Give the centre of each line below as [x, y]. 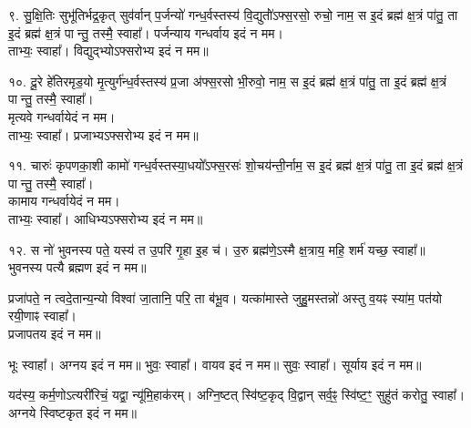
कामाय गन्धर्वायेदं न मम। [64, 201]
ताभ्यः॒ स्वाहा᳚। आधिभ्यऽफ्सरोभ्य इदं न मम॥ [106, 218]
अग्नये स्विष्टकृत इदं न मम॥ [72, 412]
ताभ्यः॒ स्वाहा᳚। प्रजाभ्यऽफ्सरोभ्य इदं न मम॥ [103, 134]
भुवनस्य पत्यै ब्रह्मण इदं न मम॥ [77, 267]
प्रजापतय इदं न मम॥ [55, 333]
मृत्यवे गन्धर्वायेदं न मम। [62, 116]
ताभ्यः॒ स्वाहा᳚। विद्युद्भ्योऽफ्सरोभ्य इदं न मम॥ [108, 51]
